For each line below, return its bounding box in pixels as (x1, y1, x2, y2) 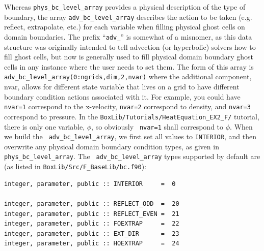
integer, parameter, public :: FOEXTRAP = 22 (4, 220, 179, 228)
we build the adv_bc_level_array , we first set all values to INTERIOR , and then (4, 131, 256, 142)
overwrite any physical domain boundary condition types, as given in (4, 141, 219, 151)
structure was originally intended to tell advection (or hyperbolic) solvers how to (4, 41, 256, 52)
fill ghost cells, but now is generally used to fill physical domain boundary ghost (4, 51, 254, 62)
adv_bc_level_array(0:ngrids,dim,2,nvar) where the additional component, (4, 71, 252, 82)
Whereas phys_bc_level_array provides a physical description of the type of (4, 2, 246, 12)
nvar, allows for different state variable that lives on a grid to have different (4, 81, 240, 92)
